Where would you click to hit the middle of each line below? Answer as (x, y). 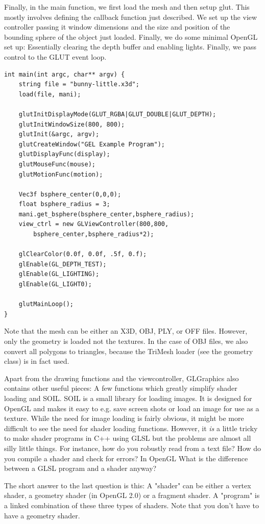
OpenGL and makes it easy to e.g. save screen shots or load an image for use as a (132, 408)
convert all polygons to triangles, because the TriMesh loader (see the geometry (129, 351)
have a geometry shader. (42, 515)
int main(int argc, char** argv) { (65, 74)
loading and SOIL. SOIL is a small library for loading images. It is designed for (128, 398)
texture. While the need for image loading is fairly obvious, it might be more (124, 418)
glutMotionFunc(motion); (61, 174)
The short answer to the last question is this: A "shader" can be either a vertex (128, 485)
